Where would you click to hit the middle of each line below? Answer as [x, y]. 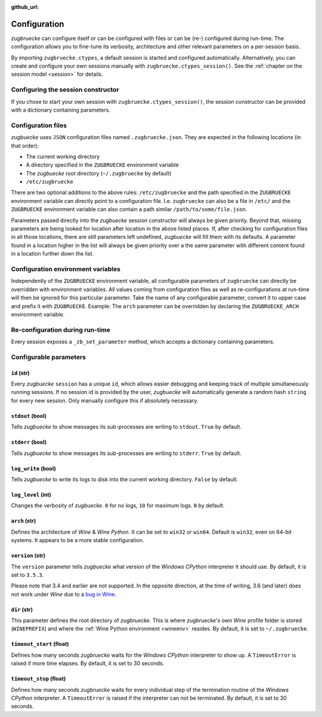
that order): [25, 146]
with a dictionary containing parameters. [61, 110]
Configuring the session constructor [65, 90]
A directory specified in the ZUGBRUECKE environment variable [102, 165]
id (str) [20, 373]
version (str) [28, 556]
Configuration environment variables [66, 269]
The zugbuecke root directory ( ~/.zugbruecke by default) [99, 173]
